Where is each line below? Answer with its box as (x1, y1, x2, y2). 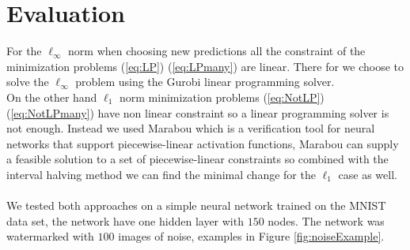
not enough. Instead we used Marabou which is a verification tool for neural (6, 120, 375, 136)
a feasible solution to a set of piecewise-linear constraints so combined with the (6, 151, 389, 167)
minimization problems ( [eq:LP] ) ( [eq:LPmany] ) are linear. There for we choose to (6, 58, 404, 74)
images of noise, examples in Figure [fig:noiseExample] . (118, 228, 385, 244)
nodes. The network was (268, 212, 385, 229)
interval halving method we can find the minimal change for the (6, 166, 316, 182)
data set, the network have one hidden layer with (6, 212, 244, 229)
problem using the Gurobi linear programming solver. (75, 73, 335, 90)
